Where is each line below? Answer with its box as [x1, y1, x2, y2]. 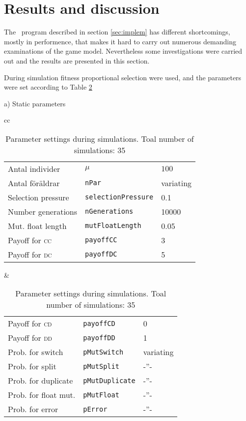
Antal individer [8, 162, 60, 174]
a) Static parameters [4, 98, 66, 108]
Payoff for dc [8, 248, 52, 260]
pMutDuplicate [83, 376, 136, 385]
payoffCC [85, 236, 117, 244]
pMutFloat [83, 390, 119, 399]
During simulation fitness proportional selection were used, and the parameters [4, 72, 242, 82]
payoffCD [83, 319, 115, 327]
